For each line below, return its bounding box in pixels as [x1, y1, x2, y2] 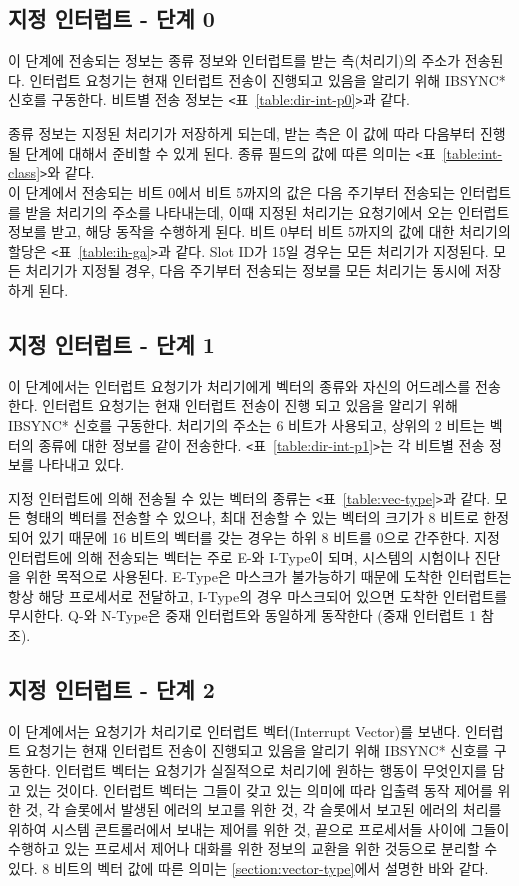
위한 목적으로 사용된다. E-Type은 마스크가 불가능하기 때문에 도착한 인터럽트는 [25, 566, 512, 587]
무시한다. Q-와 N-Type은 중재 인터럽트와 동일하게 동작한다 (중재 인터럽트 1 [8, 605, 477, 626]
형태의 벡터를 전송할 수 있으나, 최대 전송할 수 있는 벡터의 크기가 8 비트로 [25, 507, 479, 528]
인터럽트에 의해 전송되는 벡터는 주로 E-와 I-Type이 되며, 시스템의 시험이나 [8, 546, 470, 567]
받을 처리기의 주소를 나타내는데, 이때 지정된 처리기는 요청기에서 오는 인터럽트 [25, 201, 510, 222]
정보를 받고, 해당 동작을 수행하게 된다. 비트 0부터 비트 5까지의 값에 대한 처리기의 [8, 221, 511, 242]
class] [8, 162, 41, 183]
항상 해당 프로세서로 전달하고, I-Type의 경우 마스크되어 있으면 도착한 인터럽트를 [8, 585, 508, 606]
